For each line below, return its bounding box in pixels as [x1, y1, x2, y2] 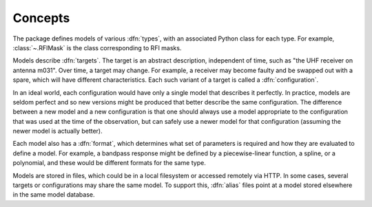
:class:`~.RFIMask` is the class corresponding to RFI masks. [12, 43, 182, 52]
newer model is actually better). [12, 127, 103, 135]
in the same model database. [12, 190, 95, 199]
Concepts [12, 10, 70, 25]
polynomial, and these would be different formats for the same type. [12, 159, 206, 167]
